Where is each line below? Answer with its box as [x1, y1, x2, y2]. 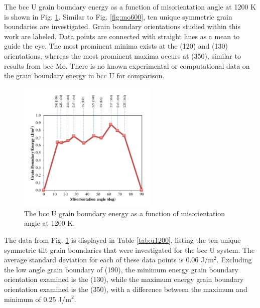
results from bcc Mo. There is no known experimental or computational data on [4, 60, 250, 71]
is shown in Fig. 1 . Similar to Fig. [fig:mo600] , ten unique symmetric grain [4, 11, 232, 22]
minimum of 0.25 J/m [4, 293, 71, 304]
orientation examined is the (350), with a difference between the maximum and [4, 283, 247, 294]
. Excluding [216, 254, 252, 265]
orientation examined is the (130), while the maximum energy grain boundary [4, 274, 244, 284]
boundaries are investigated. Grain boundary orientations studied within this [4, 21, 240, 32]
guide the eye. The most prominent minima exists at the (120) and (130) [4, 41, 228, 51]
